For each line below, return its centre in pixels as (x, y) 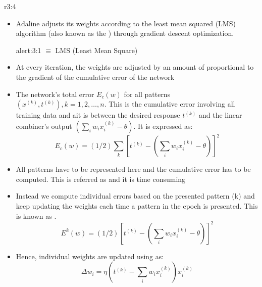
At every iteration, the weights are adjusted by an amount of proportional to (135, 67)
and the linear (220, 115)
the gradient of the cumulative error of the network (95, 77)
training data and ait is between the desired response (98, 115)
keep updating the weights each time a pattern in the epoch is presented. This (137, 206)
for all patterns (147, 94)
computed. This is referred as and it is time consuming (101, 179)
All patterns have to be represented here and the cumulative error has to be (133, 169)
